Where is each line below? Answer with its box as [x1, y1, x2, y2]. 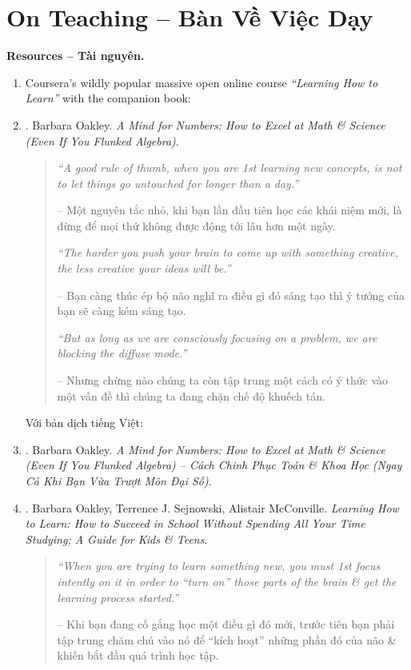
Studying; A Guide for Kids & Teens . [25, 530, 208, 547]
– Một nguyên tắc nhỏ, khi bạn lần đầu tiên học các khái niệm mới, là [57, 201, 402, 218]
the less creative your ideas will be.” [57, 260, 231, 277]
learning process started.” [57, 588, 179, 605]
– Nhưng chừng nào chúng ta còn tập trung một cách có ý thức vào [57, 372, 389, 389]
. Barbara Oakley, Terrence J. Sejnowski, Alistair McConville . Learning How [25, 499, 399, 516]
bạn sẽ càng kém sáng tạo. [57, 302, 186, 319]
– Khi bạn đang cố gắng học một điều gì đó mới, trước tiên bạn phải [57, 616, 395, 632]
